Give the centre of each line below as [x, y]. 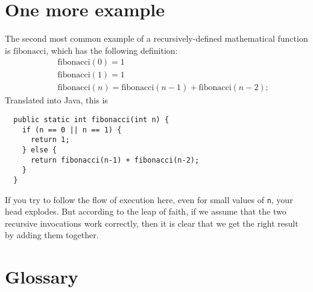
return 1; [50, 140]
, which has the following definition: [112, 50]
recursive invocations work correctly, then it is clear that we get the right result [152, 223]
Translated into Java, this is [56, 100]
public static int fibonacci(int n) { [91, 120]
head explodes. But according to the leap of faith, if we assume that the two [146, 211]
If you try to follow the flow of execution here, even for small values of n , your [149, 199]
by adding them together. [52, 235]
